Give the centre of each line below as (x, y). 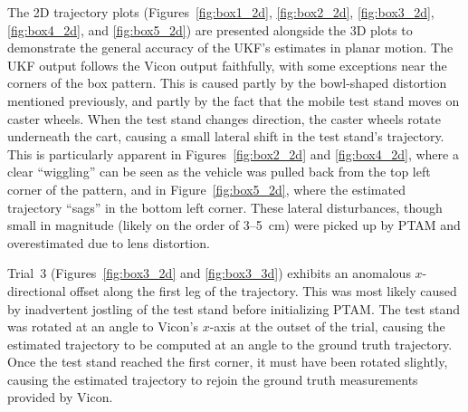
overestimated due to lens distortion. (109, 242)
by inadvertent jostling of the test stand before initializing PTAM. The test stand (234, 308)
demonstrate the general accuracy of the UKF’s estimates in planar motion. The (230, 48)
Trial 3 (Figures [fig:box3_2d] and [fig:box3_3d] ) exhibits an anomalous (209, 273)
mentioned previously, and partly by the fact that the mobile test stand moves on (234, 100)
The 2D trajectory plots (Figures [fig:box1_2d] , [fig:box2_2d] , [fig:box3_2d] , (221, 12)
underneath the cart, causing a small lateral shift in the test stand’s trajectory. (226, 136)
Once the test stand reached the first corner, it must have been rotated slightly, (228, 362)
